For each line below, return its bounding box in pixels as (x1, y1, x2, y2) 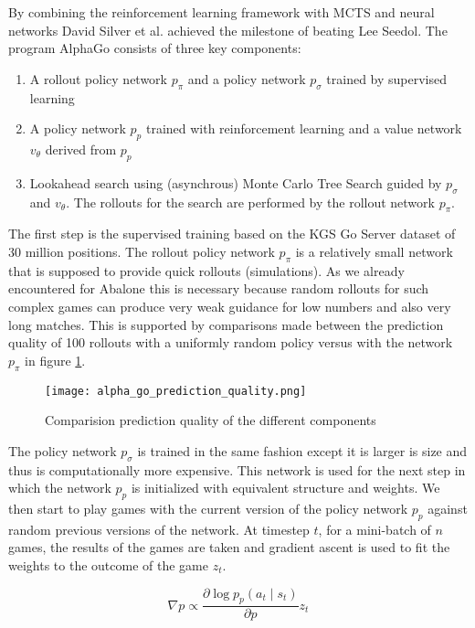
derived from (45, 139, 117, 158)
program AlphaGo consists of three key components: (8, 38, 301, 58)
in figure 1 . (25, 350, 86, 369)
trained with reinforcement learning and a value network (145, 119, 462, 138)
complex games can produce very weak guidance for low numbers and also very (8, 296, 451, 315)
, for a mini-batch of (318, 519, 431, 538)
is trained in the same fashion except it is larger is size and (137, 441, 468, 460)
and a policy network (187, 69, 306, 88)
